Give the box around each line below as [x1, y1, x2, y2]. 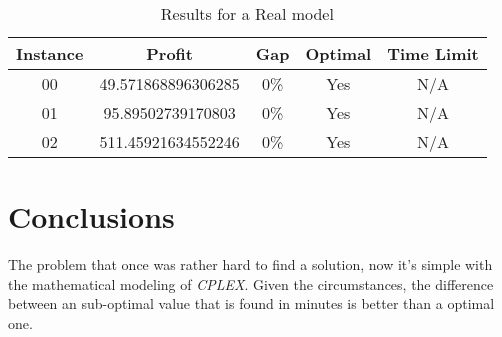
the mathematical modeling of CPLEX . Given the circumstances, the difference [8, 273, 494, 294]
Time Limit [387, 42, 479, 65]
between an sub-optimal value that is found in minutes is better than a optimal [8, 293, 495, 314]
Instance [16, 42, 84, 65]
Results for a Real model [160, 2, 334, 25]
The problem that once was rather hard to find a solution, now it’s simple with [8, 254, 493, 275]
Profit [146, 42, 193, 65]
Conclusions [8, 196, 175, 237]
